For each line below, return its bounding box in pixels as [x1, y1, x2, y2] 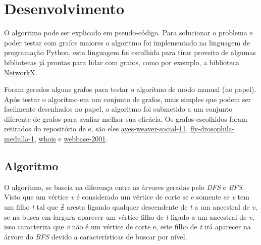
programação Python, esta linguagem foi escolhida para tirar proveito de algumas [4, 47, 256, 58]
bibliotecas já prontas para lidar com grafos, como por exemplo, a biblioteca [4, 57, 239, 67]
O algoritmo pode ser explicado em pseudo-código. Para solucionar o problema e [4, 27, 253, 38]
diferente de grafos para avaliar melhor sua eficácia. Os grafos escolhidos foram [4, 113, 247, 124]
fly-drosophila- [190, 123, 235, 134]
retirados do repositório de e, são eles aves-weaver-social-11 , [4, 123, 188, 134]
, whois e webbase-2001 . [34, 133, 108, 144]
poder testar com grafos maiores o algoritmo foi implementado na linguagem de [4, 37, 250, 47]
